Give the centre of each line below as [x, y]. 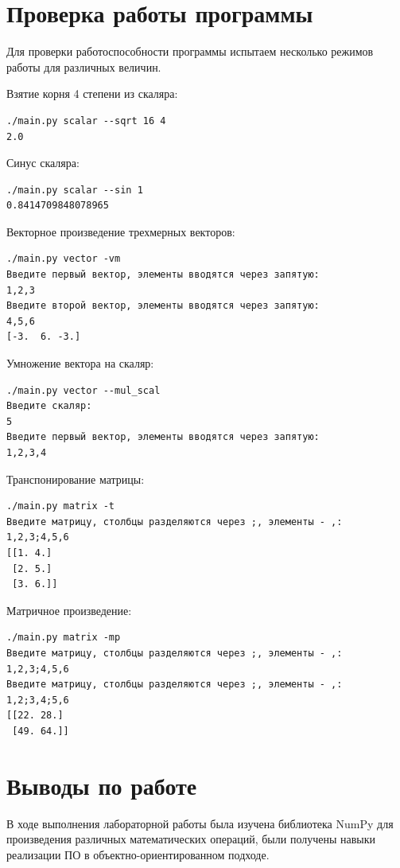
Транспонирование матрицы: [76, 479]
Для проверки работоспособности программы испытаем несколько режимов [190, 51]
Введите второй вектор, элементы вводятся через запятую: [163, 306]
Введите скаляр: [49, 406]
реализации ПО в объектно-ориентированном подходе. [138, 854]
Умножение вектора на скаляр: [80, 363]
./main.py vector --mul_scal [83, 390]
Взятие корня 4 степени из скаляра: [92, 93]
